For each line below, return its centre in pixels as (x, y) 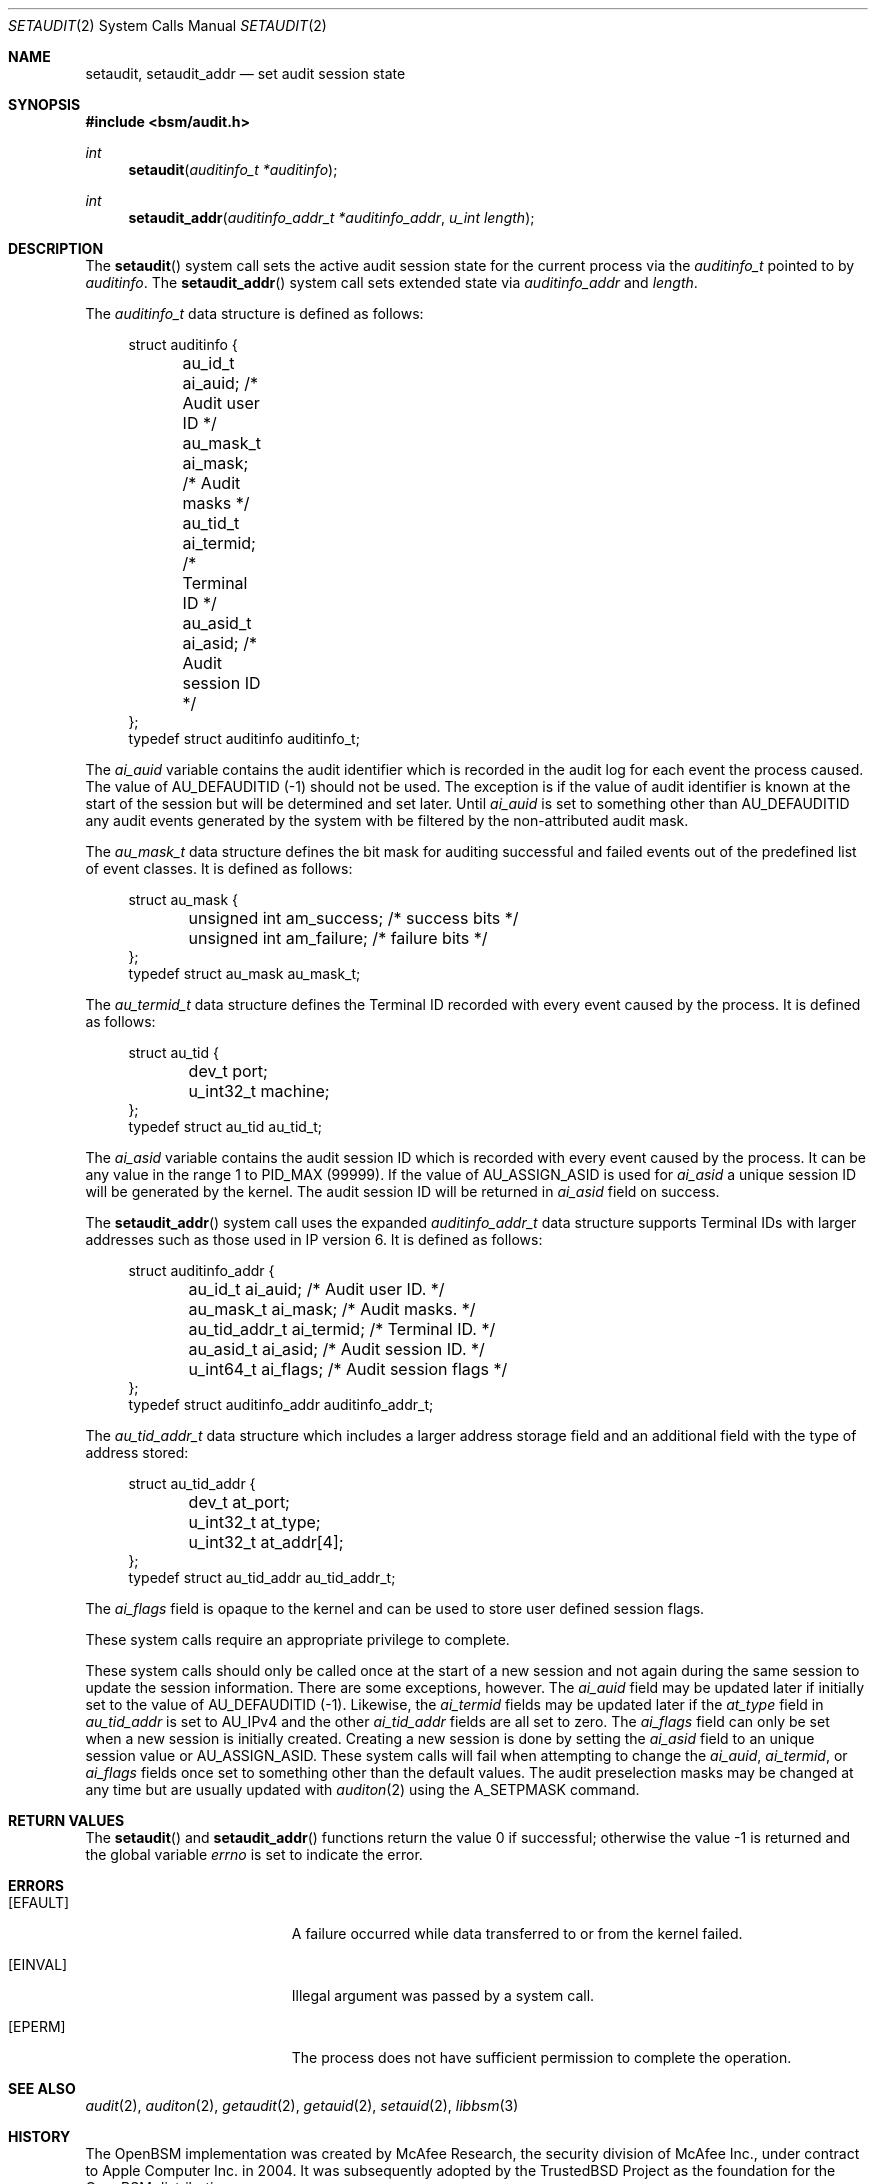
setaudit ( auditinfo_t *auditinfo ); (233, 169)
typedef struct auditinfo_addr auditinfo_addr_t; (281, 1404)
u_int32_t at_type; (254, 1522)
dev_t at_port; (239, 1502)
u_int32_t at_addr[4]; (266, 1542)
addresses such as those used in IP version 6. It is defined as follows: (314, 1239)
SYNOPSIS (44, 104)
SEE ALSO (42, 2088)
